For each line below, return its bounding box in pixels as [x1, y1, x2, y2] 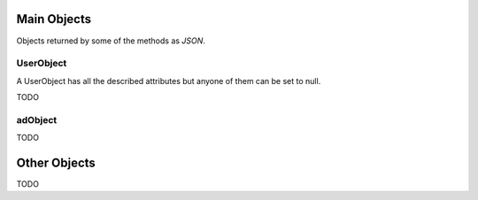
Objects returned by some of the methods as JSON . [16, 35, 205, 46]
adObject [16, 113, 58, 126]
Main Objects [16, 12, 92, 27]
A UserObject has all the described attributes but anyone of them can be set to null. [16, 75, 321, 86]
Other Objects [16, 156, 96, 170]
